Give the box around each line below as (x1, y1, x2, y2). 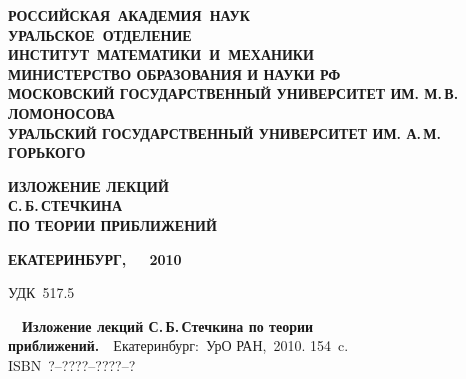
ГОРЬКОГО (8, 142, 86, 163)
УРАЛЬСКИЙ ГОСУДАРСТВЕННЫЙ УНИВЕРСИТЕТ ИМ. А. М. (8, 122, 442, 143)
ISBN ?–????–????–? (8, 354, 136, 375)
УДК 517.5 (8, 282, 75, 303)
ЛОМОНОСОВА (8, 102, 115, 123)
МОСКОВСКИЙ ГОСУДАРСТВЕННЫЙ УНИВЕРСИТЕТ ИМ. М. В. (8, 83, 459, 104)
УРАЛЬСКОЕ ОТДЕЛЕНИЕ (8, 24, 192, 45)
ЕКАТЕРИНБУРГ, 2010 (8, 248, 182, 269)
